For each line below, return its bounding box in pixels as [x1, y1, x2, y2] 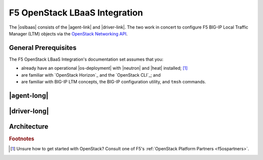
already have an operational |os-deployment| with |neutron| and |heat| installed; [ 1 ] [21, 65, 188, 71]
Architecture [9, 122, 49, 130]
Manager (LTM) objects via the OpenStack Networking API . [9, 31, 128, 36]
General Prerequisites [9, 44, 76, 52]
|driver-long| [9, 107, 49, 115]
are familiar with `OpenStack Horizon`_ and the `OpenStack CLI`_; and [21, 72, 161, 78]
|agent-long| [9, 91, 49, 99]
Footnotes [9, 135, 35, 142]
